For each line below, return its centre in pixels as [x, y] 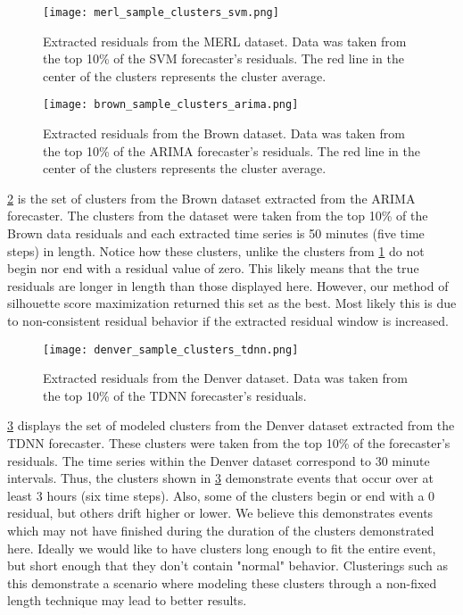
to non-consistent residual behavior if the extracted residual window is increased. [228, 321]
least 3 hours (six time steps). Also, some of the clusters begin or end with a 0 [221, 495]
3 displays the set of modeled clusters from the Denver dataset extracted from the [231, 425]
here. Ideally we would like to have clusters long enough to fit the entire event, [222, 548]
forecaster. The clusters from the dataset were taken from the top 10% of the [218, 216]
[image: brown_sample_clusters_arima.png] [171, 105]
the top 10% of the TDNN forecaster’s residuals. [175, 395]
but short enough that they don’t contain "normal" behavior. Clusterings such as [228, 565]
